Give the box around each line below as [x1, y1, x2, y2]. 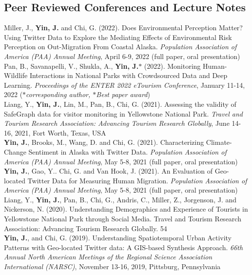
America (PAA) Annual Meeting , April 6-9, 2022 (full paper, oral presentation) [4, 51, 240, 61]
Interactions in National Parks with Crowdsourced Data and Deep [29, 70, 228, 80]
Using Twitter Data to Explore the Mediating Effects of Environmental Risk [4, 32, 232, 42]
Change [4, 146, 26, 157]
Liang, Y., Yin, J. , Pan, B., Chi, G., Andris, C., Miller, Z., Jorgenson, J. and [4, 194, 237, 204]
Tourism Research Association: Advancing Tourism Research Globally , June [4, 118, 230, 128]
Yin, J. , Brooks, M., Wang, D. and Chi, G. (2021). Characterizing [4, 137, 204, 147]
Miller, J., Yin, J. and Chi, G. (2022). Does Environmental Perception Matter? [4, 22, 243, 33]
